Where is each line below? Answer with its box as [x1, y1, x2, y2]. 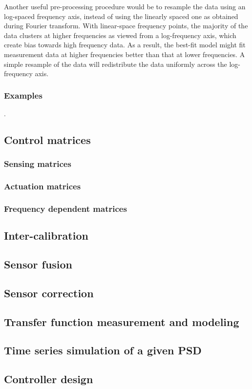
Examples [4, 89, 42, 101]
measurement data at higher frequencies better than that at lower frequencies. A [4, 49, 245, 59]
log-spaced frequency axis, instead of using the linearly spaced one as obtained [4, 11, 238, 21]
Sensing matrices [4, 158, 71, 170]
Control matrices [4, 132, 91, 147]
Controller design [4, 371, 93, 387]
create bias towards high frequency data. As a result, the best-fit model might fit [4, 40, 246, 50]
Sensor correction [4, 285, 94, 300]
